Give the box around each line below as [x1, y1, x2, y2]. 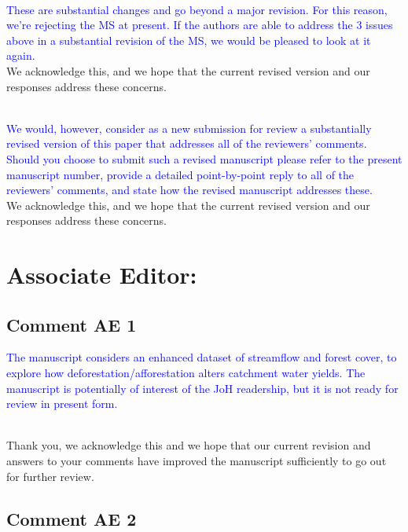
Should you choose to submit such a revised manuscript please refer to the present [6, 150, 402, 167]
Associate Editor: [6, 259, 197, 291]
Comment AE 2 [6, 506, 137, 530]
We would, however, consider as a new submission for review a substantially [6, 119, 372, 136]
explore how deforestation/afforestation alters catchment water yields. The [6, 365, 366, 381]
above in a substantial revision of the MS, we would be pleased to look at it [6, 31, 371, 48]
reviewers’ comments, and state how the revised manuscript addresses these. [6, 182, 373, 198]
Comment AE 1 [6, 312, 137, 336]
